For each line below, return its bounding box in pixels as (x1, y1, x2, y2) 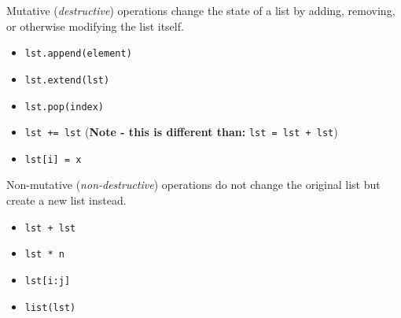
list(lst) (24, 301, 76, 313)
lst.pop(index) (24, 101, 105, 113)
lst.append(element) (24, 48, 132, 60)
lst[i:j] (24, 275, 71, 287)
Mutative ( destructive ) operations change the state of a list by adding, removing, (6, 2, 395, 18)
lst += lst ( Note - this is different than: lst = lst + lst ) (24, 124, 338, 140)
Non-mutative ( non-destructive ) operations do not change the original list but (6, 176, 381, 193)
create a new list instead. (6, 192, 127, 209)
